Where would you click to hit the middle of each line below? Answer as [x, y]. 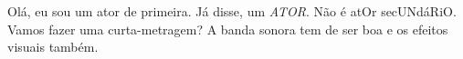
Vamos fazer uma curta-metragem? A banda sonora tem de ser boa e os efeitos [228, 29]
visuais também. [53, 47]
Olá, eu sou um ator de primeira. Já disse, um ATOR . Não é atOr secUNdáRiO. [232, 11]
